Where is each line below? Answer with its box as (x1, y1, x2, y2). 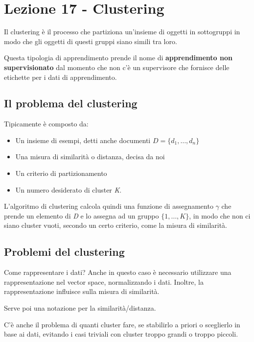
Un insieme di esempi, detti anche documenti (15, 135, 151, 145)
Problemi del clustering (4, 244, 125, 259)
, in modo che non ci (189, 210, 251, 220)
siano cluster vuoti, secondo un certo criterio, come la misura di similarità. (4, 220, 227, 230)
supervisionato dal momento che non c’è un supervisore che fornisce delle (4, 62, 230, 72)
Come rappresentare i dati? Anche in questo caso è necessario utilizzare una (4, 267, 231, 277)
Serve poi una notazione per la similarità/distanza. (4, 303, 156, 313)
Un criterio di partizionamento (15, 168, 107, 178)
